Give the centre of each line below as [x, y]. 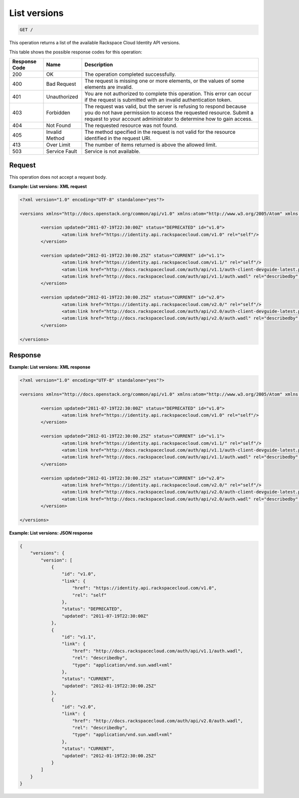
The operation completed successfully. [130, 74]
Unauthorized [62, 96]
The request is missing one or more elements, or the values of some [164, 81]
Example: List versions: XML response [50, 367]
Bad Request [61, 84]
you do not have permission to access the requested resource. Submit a [169, 112]
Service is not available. [112, 151]
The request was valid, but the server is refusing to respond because [165, 106]
